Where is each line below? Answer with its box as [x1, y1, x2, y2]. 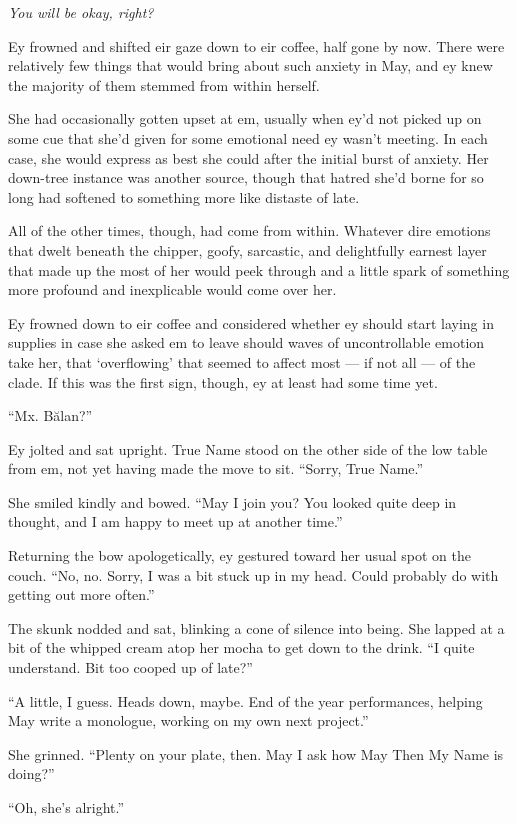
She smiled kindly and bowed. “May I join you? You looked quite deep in [8, 491, 457, 512]
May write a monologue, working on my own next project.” [8, 710, 369, 731]
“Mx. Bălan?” [8, 405, 93, 426]
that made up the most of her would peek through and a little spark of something [8, 259, 510, 280]
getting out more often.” [8, 584, 155, 605]
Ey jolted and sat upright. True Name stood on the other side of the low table [8, 438, 488, 459]
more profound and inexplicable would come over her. [8, 279, 337, 300]
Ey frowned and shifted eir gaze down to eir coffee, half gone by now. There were [8, 35, 505, 56]
